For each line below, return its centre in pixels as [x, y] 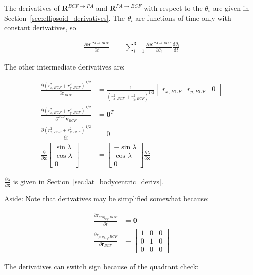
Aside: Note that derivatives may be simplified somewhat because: [107, 199]
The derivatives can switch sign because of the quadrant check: [101, 266]
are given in [231, 8]
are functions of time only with [183, 18]
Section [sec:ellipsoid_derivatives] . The [65, 18]
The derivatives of [32, 8]
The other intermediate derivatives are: [65, 66]
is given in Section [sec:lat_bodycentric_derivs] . [88, 181]
